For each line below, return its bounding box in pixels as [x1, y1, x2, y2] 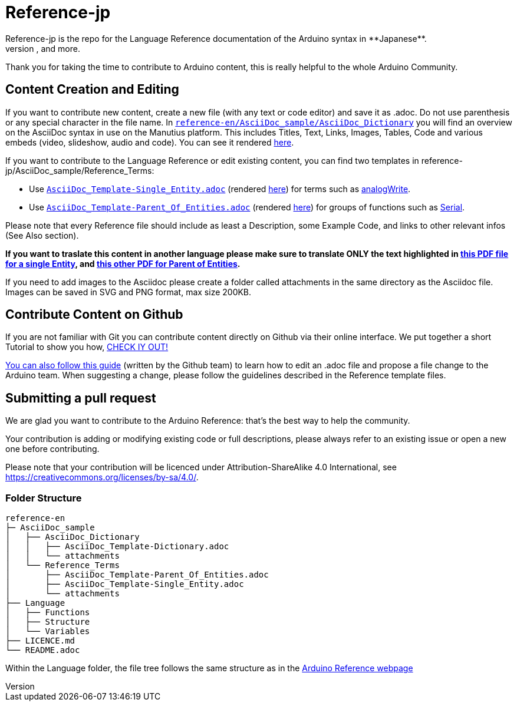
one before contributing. [5, 444, 100, 454]
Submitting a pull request [5, 390, 156, 405]
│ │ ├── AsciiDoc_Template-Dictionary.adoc [5, 542, 229, 552]
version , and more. [5, 43, 80, 54]
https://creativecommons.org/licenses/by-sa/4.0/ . [5, 472, 199, 483]
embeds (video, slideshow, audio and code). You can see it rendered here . [5, 137, 294, 147]
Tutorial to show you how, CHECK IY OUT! [5, 342, 169, 352]
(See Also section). [5, 230, 79, 240]
